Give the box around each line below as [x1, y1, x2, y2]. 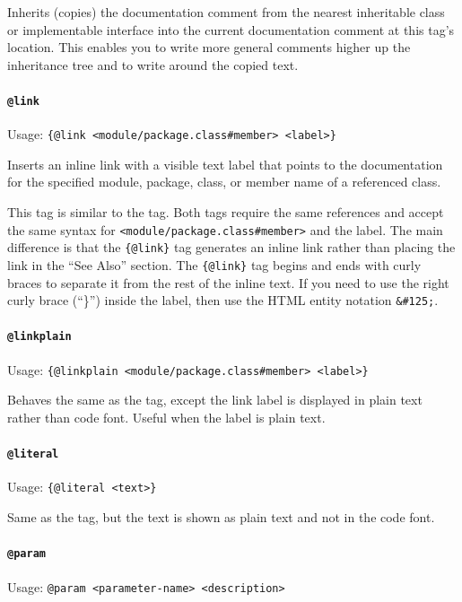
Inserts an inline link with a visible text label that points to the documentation [7, 154, 443, 173]
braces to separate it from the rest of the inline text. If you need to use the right [7, 273, 449, 292]
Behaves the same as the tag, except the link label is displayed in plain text [7, 390, 423, 409]
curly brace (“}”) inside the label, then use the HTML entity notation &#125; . [7, 291, 439, 310]
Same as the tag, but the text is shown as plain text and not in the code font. [7, 508, 435, 527]
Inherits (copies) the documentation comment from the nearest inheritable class [7, 3, 445, 21]
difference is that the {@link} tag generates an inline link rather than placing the [7, 238, 456, 257]
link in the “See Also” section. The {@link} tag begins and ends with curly [7, 255, 422, 274]
